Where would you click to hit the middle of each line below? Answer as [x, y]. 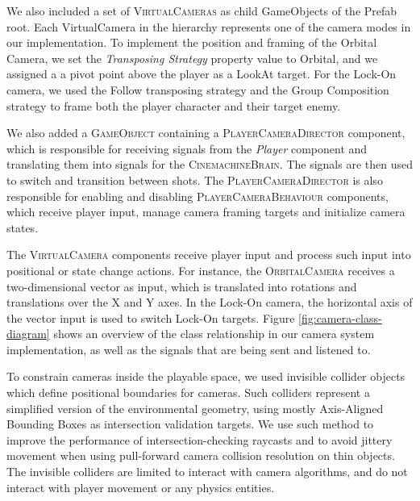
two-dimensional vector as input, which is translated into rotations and [182, 286]
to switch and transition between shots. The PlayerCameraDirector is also [195, 180]
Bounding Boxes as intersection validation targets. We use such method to [190, 424]
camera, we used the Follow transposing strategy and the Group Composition [198, 89]
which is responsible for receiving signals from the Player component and [187, 148]
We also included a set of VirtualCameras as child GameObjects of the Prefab [202, 10]
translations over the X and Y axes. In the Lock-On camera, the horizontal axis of [210, 302]
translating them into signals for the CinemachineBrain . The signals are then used [210, 164]
